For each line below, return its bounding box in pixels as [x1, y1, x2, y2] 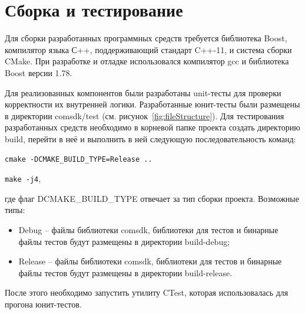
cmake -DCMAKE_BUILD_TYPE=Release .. [5, 155, 152, 164]
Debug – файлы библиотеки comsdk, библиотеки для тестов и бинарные [18, 223, 279, 235]
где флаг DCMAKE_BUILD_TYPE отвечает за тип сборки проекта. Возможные [5, 192, 299, 204]
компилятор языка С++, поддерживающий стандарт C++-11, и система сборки [5, 43, 292, 55]
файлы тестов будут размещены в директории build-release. [18, 266, 233, 279]
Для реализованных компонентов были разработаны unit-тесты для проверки [5, 86, 281, 99]
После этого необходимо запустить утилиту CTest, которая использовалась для [5, 286, 289, 299]
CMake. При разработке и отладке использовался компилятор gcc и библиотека [5, 55, 289, 67]
